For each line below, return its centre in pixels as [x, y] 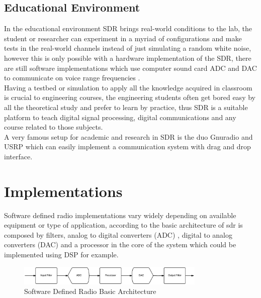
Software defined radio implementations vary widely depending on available [120, 215]
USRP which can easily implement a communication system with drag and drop [127, 146]
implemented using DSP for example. [61, 255]
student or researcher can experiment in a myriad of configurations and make [123, 38]
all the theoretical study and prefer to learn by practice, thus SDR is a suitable [126, 107]
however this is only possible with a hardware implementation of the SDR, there [128, 58]
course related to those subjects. [54, 127]
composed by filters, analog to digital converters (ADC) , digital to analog [118, 234]
